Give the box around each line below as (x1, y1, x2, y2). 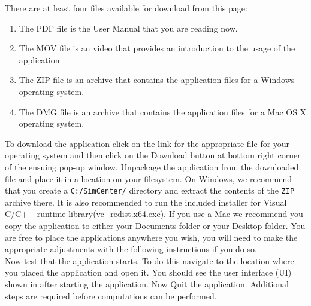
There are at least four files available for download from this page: (5, 2, 247, 14)
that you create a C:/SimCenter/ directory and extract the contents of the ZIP (5, 184, 295, 197)
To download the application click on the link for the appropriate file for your (5, 137, 290, 149)
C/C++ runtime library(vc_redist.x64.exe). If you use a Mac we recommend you (5, 207, 303, 220)
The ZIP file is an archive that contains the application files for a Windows (19, 74, 295, 86)
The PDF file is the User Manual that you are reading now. (19, 22, 238, 34)
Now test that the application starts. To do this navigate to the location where (5, 254, 294, 267)
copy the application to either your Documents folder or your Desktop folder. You (5, 219, 306, 231)
